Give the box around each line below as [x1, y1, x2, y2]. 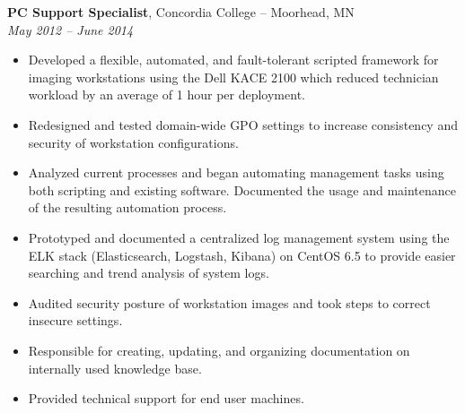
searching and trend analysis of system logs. [28, 263, 269, 282]
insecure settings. [28, 311, 123, 330]
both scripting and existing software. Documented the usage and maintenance [28, 180, 456, 199]
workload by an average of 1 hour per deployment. [28, 85, 305, 104]
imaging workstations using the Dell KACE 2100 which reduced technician [28, 67, 439, 86]
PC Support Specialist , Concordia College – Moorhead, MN [7, 3, 355, 21]
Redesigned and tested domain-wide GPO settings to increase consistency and [28, 115, 458, 133]
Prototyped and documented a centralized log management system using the [28, 228, 450, 246]
